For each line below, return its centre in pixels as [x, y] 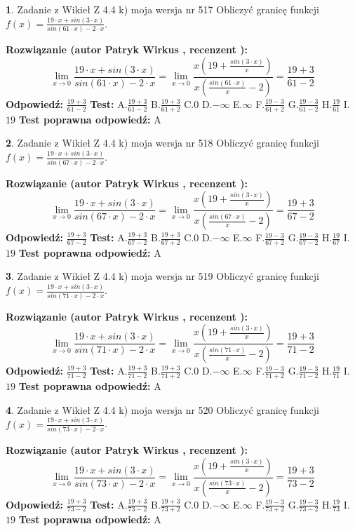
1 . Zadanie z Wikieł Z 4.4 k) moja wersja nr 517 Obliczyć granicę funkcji [162, 9]
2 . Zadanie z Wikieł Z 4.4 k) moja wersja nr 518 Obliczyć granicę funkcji [162, 143]
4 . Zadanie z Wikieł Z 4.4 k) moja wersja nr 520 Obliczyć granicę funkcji [162, 409]
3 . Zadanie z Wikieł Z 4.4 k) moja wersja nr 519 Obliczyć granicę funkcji [162, 276]
